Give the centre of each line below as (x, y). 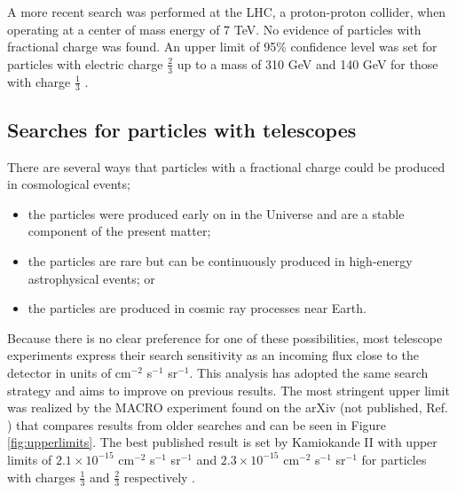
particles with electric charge (85, 63)
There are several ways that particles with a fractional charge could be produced (226, 166)
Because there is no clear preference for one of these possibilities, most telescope (225, 337)
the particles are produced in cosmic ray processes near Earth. (197, 308)
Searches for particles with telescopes (182, 129)
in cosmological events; (69, 184)
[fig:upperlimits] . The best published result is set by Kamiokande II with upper (222, 442)
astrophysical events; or (91, 278)
